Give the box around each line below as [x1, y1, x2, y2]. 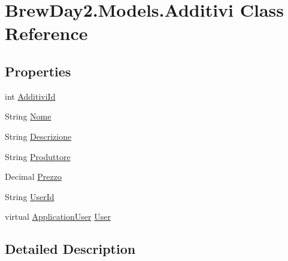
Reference [5, 21, 88, 45]
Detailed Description [5, 239, 136, 258]
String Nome [5, 110, 51, 122]
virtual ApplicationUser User [5, 210, 111, 223]
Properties [5, 62, 71, 80]
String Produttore [5, 150, 71, 162]
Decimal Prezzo [5, 170, 62, 183]
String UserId [5, 190, 54, 202]
